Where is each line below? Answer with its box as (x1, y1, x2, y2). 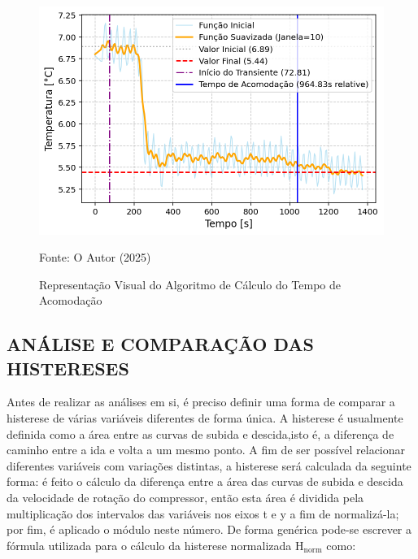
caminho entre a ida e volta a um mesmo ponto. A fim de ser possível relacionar (7, 441, 406, 458)
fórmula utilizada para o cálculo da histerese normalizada (7, 536, 292, 553)
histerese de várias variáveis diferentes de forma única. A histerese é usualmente (7, 409, 403, 427)
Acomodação (39, 292, 102, 309)
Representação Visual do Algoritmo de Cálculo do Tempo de (39, 275, 342, 292)
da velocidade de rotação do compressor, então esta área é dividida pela (7, 489, 364, 506)
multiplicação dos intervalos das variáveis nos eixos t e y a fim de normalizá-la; (7, 505, 399, 522)
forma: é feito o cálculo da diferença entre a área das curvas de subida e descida (7, 473, 403, 490)
